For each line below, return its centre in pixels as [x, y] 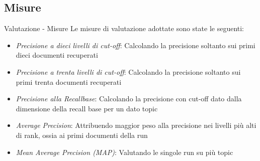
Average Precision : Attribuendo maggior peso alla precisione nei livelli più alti [136, 125]
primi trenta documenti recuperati [69, 82]
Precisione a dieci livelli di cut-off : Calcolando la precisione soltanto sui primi [136, 45]
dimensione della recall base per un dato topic [87, 108]
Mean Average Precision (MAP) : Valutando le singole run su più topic [124, 152]
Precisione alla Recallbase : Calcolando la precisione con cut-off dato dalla [129, 99]
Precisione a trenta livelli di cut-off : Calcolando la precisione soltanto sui [128, 71]
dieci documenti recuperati [57, 55]
